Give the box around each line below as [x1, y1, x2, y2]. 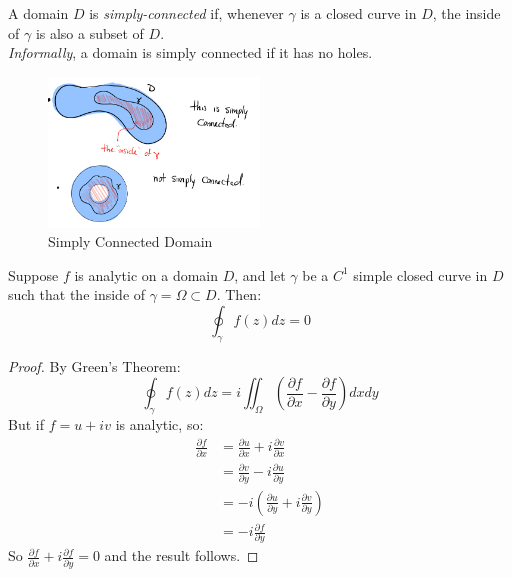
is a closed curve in [300, 3, 417, 23]
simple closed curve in [353, 264, 488, 285]
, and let [234, 264, 286, 285]
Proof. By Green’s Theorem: [8, 355, 181, 376]
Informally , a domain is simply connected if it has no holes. [8, 42, 373, 63]
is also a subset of [35, 22, 144, 43]
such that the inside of [8, 284, 146, 305]
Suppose [8, 264, 59, 285]
